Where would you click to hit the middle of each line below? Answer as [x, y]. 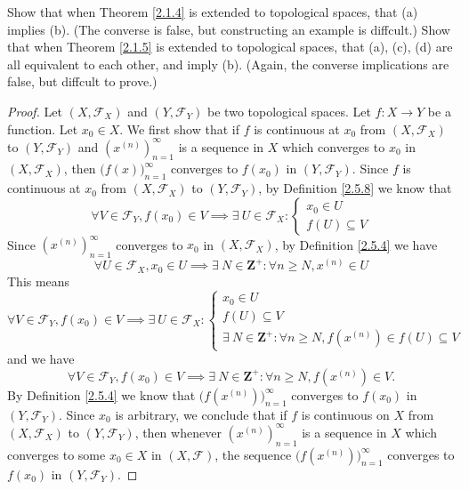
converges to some [57, 454]
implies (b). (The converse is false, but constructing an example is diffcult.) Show [229, 29]
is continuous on [345, 414]
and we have [41, 359]
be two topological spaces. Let [289, 111]
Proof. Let [35, 111]
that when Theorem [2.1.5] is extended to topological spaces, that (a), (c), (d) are [230, 47]
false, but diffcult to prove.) [82, 81]
